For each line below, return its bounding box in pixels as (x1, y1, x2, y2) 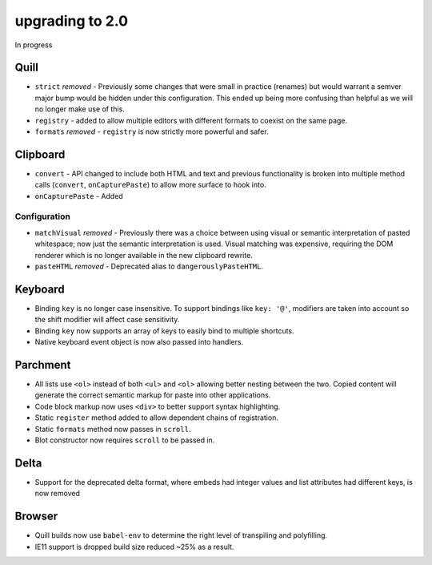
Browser (14, 510, 58, 523)
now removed (34, 489, 80, 498)
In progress (14, 40, 53, 50)
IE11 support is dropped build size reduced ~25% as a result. (34, 542, 234, 551)
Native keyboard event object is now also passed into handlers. (34, 337, 244, 347)
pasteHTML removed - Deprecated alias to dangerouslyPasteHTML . (34, 261, 264, 272)
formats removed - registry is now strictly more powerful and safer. (34, 127, 269, 136)
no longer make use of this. (34, 104, 126, 114)
